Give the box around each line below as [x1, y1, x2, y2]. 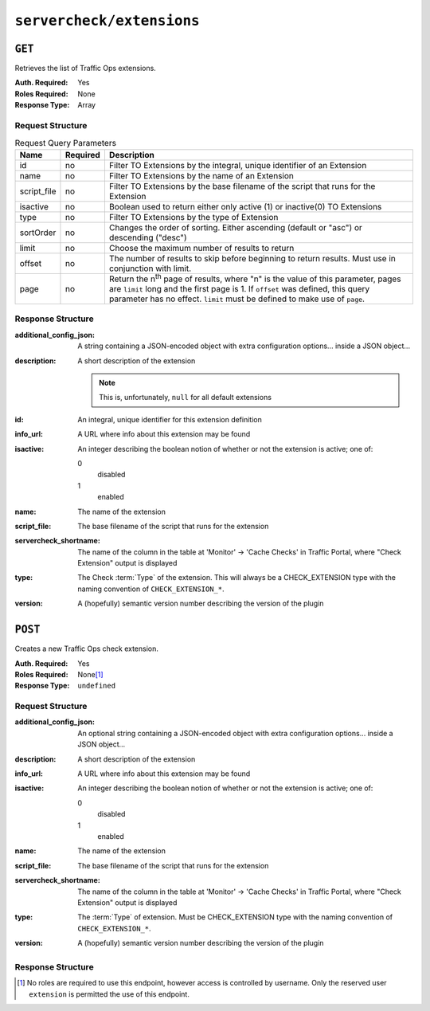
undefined [77, 681, 115, 691]
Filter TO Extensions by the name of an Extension [108, 170, 295, 181]
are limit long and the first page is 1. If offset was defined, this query [108, 284, 370, 295]
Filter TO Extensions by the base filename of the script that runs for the [108, 180, 376, 191]
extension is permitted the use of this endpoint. [29, 989, 190, 999]
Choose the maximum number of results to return [108, 242, 295, 253]
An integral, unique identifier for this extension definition [77, 414, 262, 424]
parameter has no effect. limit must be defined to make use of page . [108, 293, 365, 304]
